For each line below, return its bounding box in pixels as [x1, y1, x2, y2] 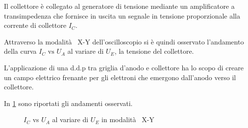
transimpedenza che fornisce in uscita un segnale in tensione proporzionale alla [4, 10, 240, 21]
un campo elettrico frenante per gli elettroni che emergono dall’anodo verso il [4, 72, 236, 82]
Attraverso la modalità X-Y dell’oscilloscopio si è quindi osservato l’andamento [4, 36, 244, 46]
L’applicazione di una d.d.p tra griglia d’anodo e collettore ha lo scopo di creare [4, 62, 244, 72]
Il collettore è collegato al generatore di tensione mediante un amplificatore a [4, 1, 235, 11]
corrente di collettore [4, 20, 67, 30]
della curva [4, 46, 37, 56]
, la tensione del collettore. [114, 46, 194, 56]
